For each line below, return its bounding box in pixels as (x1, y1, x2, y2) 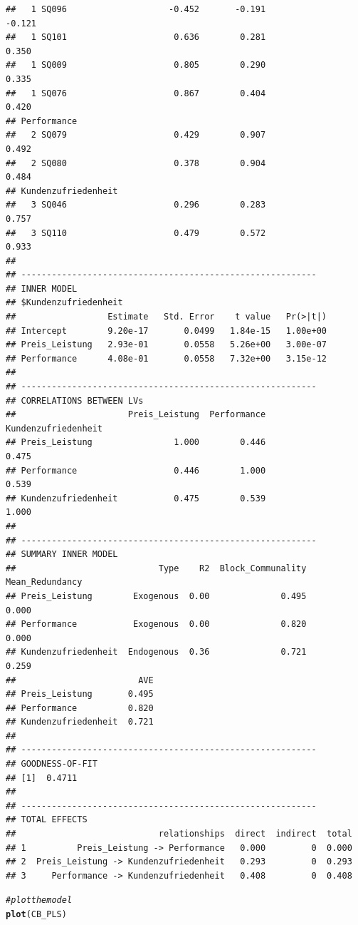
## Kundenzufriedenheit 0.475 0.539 (6, 493, 266, 504)
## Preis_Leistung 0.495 (6, 689, 154, 700)
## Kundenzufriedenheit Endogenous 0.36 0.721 (6, 647, 307, 658)
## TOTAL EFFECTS (6, 814, 88, 825)
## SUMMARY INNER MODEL (6, 549, 118, 560)
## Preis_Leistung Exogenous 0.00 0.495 (6, 591, 307, 601)
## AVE (6, 675, 154, 685)
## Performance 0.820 (6, 702, 154, 713)
